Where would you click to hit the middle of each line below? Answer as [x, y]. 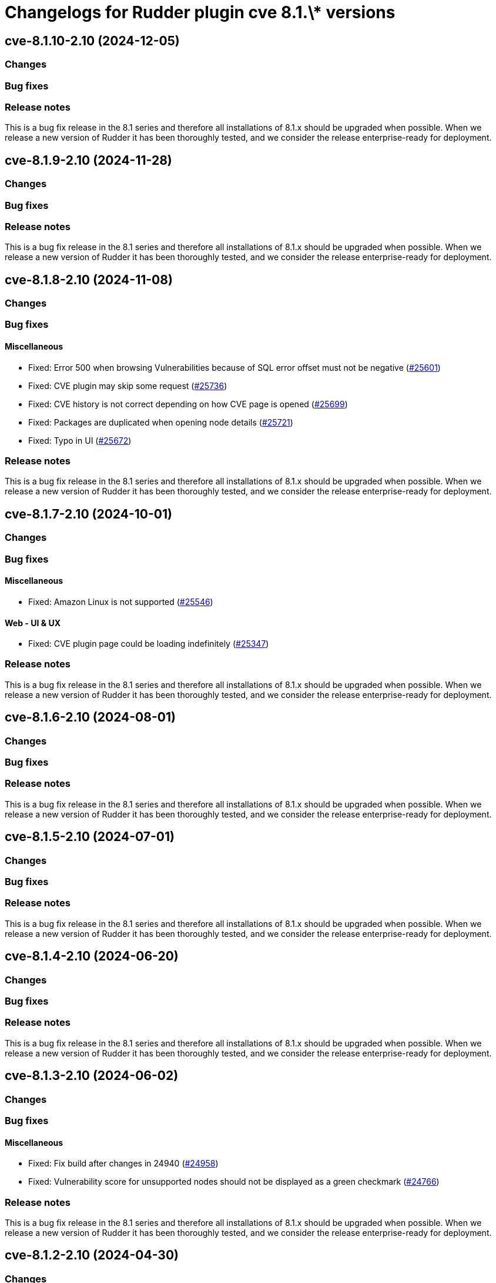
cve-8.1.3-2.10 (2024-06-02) [92, 1076]
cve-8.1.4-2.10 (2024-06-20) [92, 956]
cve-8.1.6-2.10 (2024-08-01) [90, 717]
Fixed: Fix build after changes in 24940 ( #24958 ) [123, 1164]
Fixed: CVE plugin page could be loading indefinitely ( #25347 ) [149, 644]
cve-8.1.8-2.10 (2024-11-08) [89, 280]
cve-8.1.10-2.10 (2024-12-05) [92, 41]
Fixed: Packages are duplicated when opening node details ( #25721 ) [161, 422]
